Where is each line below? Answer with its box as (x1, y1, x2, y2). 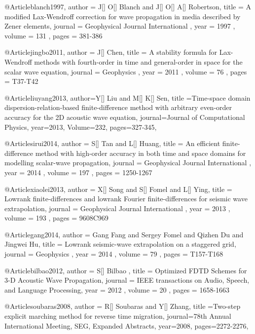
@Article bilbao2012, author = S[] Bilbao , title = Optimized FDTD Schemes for (4, 265, 247, 275)
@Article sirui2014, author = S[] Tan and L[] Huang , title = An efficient (4, 138, 220, 148)
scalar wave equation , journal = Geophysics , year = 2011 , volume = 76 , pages (4, 66, 247, 76)
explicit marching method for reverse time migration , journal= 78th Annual (4, 311, 231, 321)
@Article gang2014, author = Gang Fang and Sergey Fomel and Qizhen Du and (4, 229, 244, 239)
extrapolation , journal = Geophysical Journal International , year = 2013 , (4, 203, 230, 213)
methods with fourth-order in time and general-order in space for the (34, 56, 243, 67)
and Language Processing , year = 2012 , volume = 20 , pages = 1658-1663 (4, 284, 230, 295)
